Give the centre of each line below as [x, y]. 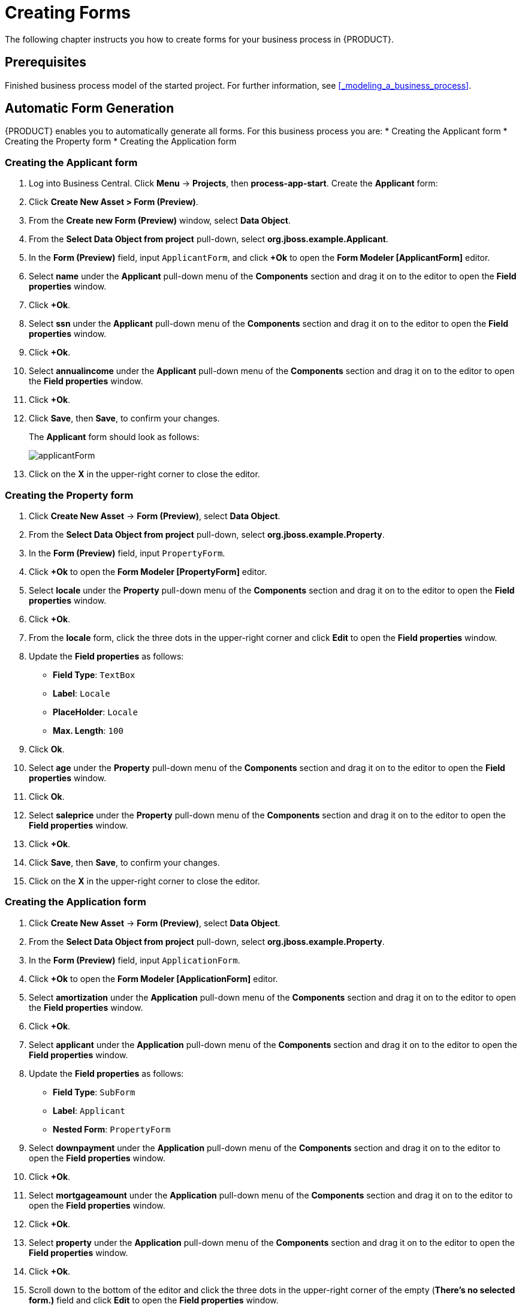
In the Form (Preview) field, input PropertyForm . [127, 553]
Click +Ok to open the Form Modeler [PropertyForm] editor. [148, 571]
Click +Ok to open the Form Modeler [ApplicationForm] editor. [153, 978]
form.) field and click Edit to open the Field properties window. [154, 1300]
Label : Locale [82, 693]
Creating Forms [68, 13]
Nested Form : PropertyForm [112, 1129]
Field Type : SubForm [94, 1092]
